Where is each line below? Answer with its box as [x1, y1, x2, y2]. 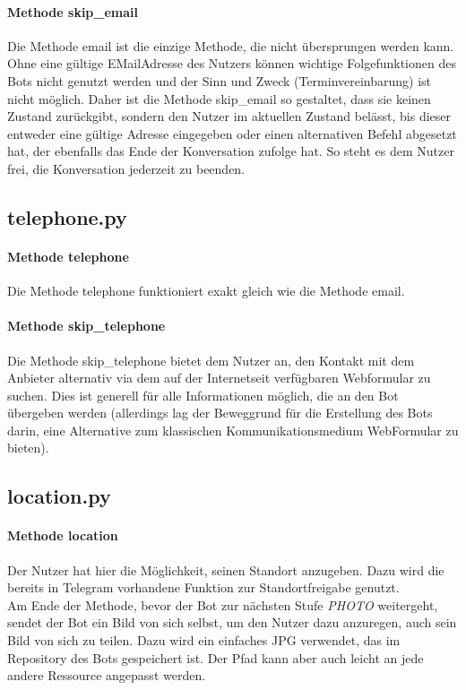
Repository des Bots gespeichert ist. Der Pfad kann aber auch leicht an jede [7, 648, 424, 667]
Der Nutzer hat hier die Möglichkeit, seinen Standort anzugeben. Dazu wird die [7, 560, 444, 579]
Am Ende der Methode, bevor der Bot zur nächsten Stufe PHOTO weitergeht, [7, 595, 438, 614]
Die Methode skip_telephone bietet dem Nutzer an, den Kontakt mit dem [7, 350, 415, 369]
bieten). [7, 438, 49, 457]
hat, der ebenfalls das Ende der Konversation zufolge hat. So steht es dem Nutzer [7, 142, 454, 160]
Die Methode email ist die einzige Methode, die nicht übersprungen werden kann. [7, 36, 454, 55]
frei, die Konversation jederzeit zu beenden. [7, 159, 246, 177]
